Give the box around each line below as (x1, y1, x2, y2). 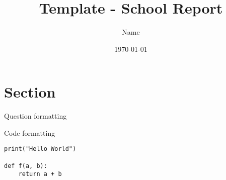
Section (4, 81, 56, 102)
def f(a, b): (4, 162, 47, 169)
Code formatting (4, 127, 55, 138)
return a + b (18, 170, 62, 178)
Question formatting (4, 111, 67, 121)
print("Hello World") (4, 145, 77, 153)
